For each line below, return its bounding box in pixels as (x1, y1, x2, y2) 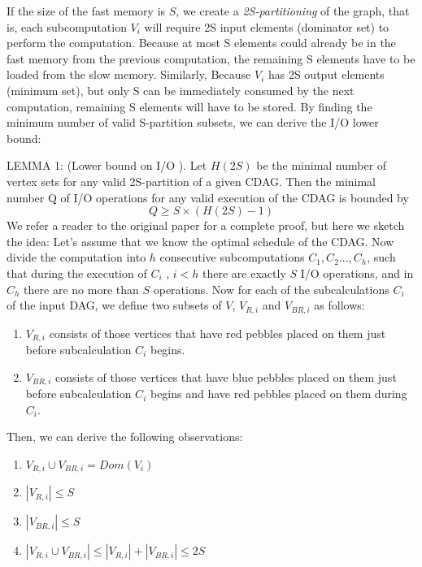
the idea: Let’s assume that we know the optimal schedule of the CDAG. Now (7, 232, 394, 249)
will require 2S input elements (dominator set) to (144, 18, 389, 35)
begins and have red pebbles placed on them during (150, 385, 407, 402)
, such (367, 249, 396, 266)
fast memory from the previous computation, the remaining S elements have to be (7, 50, 415, 67)
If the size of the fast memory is (7, 2, 166, 19)
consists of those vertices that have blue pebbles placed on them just (55, 368, 397, 385)
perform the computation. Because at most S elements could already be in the (7, 34, 396, 51)
